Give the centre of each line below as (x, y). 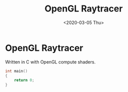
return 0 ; (24, 80)
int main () (16, 71)
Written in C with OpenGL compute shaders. (50, 62)
